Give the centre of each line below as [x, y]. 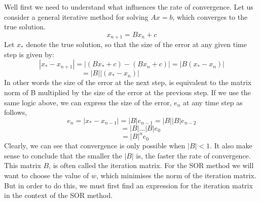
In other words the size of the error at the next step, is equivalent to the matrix [128, 82]
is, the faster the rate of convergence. [193, 155]
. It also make [231, 146]
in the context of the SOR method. [59, 195]
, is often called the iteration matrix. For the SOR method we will [151, 165]
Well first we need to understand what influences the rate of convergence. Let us [129, 7]
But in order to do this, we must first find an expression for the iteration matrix [128, 185]
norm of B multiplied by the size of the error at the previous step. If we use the [127, 92]
